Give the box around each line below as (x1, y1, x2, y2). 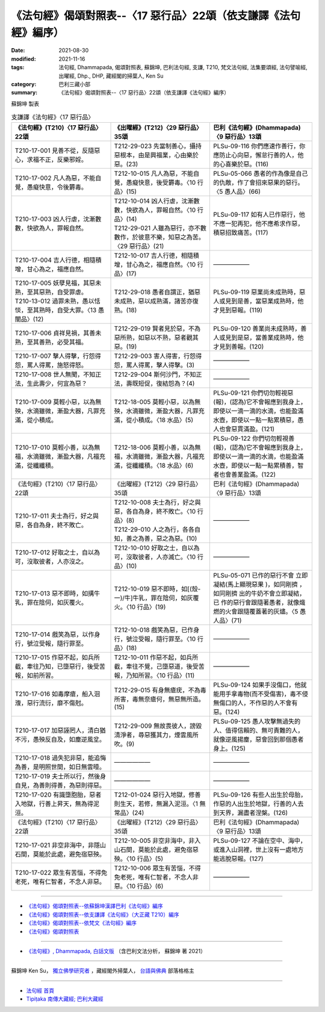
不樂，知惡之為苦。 (150, 233, 205, 241)
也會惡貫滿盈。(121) (219, 425, 275, 433)
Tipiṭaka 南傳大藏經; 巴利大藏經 (26, 995, 104, 1002)
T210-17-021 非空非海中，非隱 (14, 841, 101, 849)
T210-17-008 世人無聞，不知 (14, 370, 96, 379)
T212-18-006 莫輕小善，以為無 (114, 443, 201, 452)
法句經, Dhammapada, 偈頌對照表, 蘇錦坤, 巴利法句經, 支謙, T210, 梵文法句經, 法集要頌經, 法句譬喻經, (58, 64, 308, 71)
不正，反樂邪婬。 (39, 155, 87, 164)
